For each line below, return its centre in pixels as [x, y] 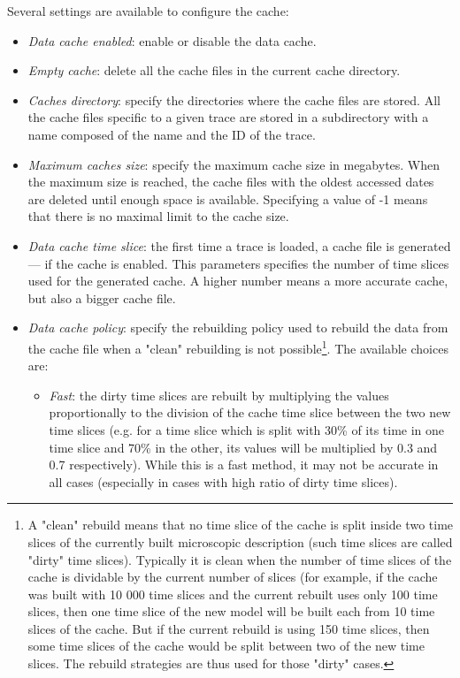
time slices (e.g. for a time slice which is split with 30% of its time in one [247, 429]
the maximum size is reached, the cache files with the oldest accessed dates [231, 182]
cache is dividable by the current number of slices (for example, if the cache [233, 577]
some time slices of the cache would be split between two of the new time [226, 646]
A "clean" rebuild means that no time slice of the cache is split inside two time [241, 525]
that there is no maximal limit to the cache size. [158, 216]
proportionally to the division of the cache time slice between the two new [250, 412]
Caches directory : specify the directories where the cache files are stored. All [234, 99]
